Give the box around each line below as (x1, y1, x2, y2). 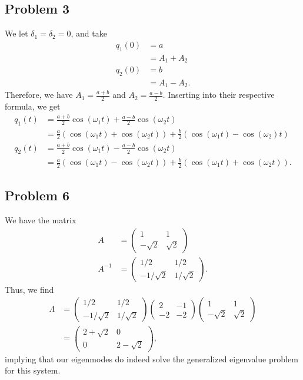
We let (5, 27, 28, 39)
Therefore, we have (5, 88, 73, 101)
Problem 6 (5, 186, 69, 204)
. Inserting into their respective (162, 88, 275, 101)
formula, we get (5, 100, 61, 113)
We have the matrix (5, 214, 76, 226)
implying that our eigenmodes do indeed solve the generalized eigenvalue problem (5, 352, 298, 365)
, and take (71, 27, 107, 39)
